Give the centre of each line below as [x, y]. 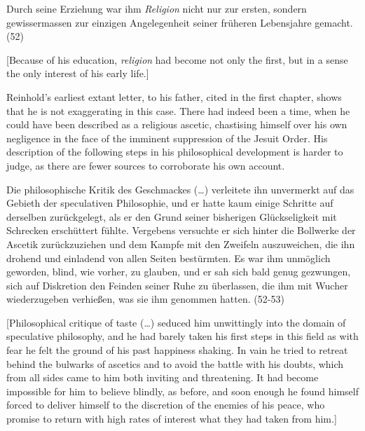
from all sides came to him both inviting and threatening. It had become [163, 377]
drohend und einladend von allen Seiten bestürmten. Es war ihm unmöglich [168, 258]
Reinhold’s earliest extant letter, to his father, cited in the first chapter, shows [174, 96]
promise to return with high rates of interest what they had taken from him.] [172, 419]
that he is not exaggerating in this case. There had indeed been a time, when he [178, 110]
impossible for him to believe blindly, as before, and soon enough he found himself [182, 391]
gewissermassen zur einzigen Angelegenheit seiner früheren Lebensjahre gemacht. [180, 22]
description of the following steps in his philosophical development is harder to [175, 152]
